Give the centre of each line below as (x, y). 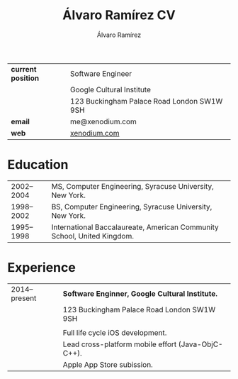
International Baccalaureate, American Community (135, 227)
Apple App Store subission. (108, 364)
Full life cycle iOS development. (115, 332)
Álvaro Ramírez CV (119, 15)
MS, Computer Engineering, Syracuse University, (133, 186)
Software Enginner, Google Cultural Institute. (140, 293)
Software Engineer (101, 73)
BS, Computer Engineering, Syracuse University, (132, 207)
